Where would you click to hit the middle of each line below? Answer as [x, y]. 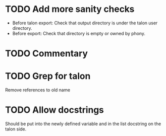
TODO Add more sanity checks [70, 9]
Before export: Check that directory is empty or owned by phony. [79, 33]
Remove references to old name [38, 90]
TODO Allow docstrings [55, 110]
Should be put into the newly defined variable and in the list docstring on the [83, 124]
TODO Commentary [47, 54]
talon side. [16, 129]
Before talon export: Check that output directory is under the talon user [85, 23]
